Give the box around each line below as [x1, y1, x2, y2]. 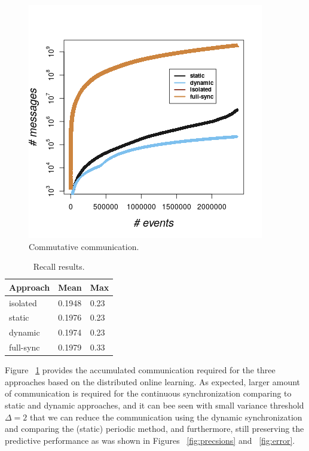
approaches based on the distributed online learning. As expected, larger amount [5, 375, 301, 388]
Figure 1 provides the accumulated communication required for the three [5, 364, 276, 376]
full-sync [9, 341, 40, 354]
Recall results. [33, 260, 85, 273]
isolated [9, 296, 37, 309]
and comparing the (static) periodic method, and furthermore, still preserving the [5, 422, 304, 435]
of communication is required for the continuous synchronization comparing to [5, 387, 292, 400]
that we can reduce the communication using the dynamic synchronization [29, 410, 302, 423]
